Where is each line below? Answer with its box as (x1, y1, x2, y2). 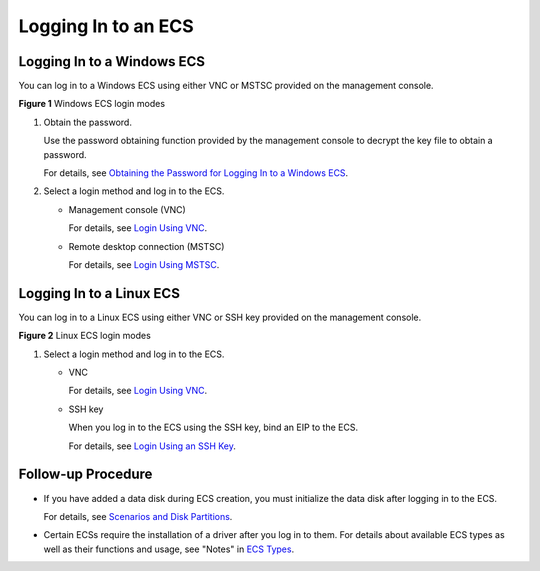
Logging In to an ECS (18, 15, 194, 37)
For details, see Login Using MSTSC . (68, 258, 220, 270)
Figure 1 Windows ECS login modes (18, 98, 165, 110)
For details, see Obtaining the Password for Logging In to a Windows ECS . (43, 167, 349, 179)
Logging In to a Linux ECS (18, 285, 180, 302)
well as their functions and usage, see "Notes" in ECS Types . (43, 543, 295, 555)
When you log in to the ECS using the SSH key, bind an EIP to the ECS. (68, 421, 359, 434)
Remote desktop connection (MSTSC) (68, 240, 225, 252)
